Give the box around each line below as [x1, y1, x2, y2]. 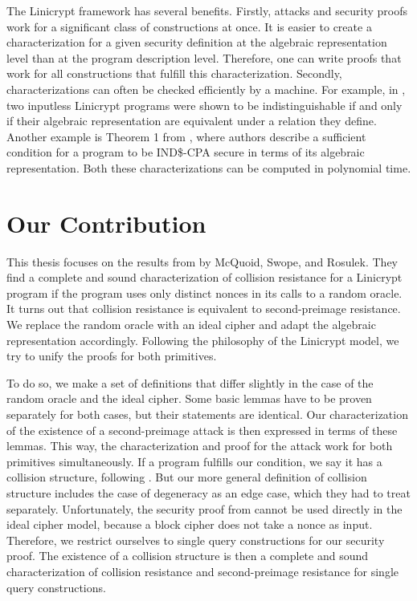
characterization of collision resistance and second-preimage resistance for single [6, 562, 399, 579]
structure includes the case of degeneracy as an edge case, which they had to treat [6, 484, 411, 501]
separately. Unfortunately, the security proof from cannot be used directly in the [6, 500, 403, 517]
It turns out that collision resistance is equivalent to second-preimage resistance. [6, 300, 401, 317]
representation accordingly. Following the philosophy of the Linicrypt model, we [6, 331, 399, 348]
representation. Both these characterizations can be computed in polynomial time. [6, 159, 411, 176]
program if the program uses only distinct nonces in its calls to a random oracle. [6, 284, 403, 301]
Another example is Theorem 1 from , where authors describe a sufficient [6, 128, 366, 144]
